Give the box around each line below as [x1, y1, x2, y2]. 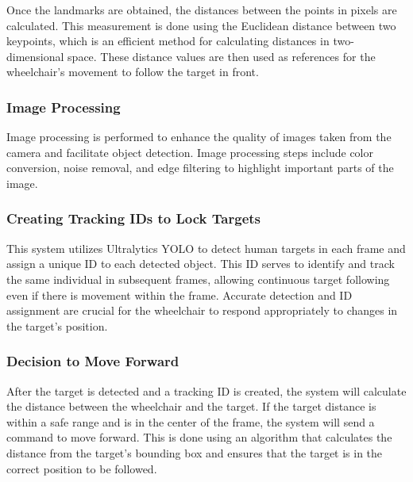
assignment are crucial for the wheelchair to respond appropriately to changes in [6, 302, 398, 319]
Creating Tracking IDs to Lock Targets [6, 208, 261, 228]
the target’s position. [6, 317, 108, 334]
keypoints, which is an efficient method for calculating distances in [6, 33, 330, 49]
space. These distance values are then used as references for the [68, 48, 376, 64]
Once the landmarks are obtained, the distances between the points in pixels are [6, 2, 397, 17]
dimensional [6, 48, 64, 64]
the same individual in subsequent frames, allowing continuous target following [6, 270, 390, 287]
